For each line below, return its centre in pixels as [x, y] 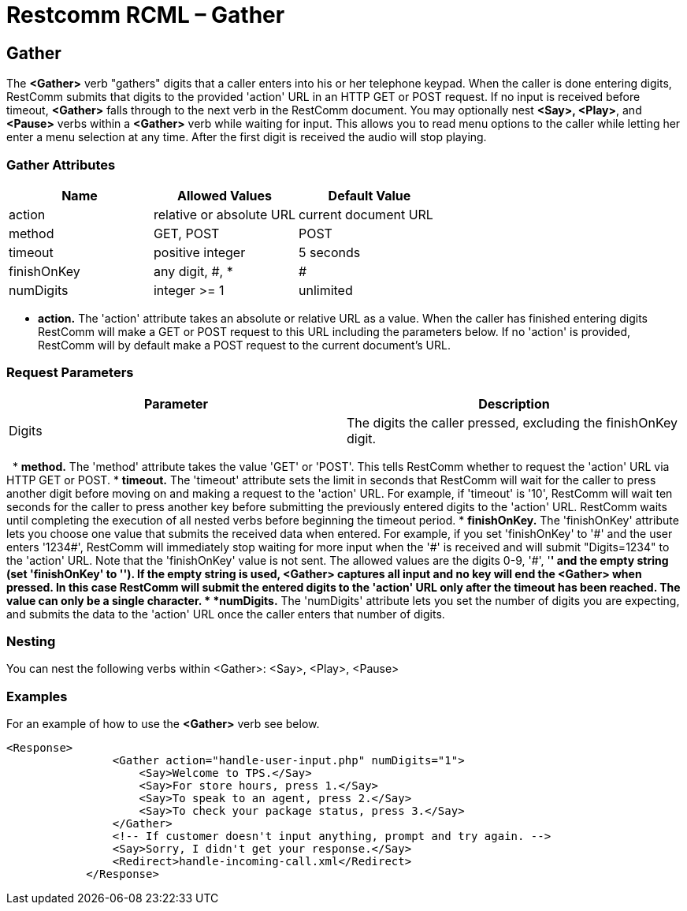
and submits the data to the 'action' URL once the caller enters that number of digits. [226, 614]
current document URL [366, 214]
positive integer [199, 252]
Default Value [369, 195]
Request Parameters [70, 373]
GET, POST [186, 233]
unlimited [325, 290]
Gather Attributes [61, 164]
